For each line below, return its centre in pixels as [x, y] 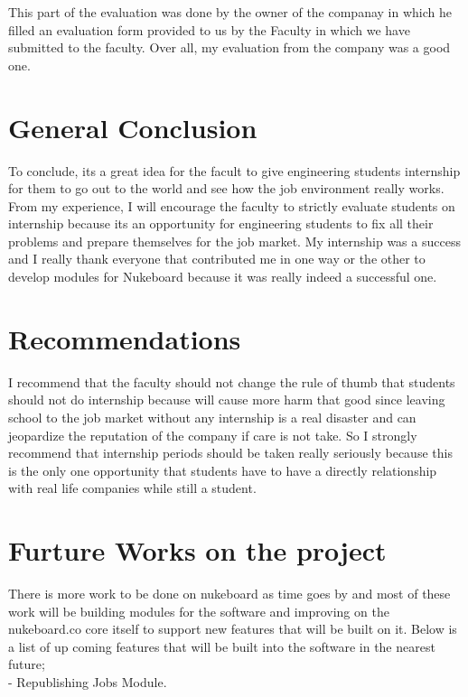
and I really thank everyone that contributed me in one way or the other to [217, 259]
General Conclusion [133, 127]
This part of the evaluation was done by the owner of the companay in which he [230, 12]
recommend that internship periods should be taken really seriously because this [230, 453]
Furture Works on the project [197, 550]
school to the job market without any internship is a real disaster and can [212, 417]
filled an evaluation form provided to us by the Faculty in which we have [209, 29]
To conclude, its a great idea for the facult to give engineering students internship [234, 170]
